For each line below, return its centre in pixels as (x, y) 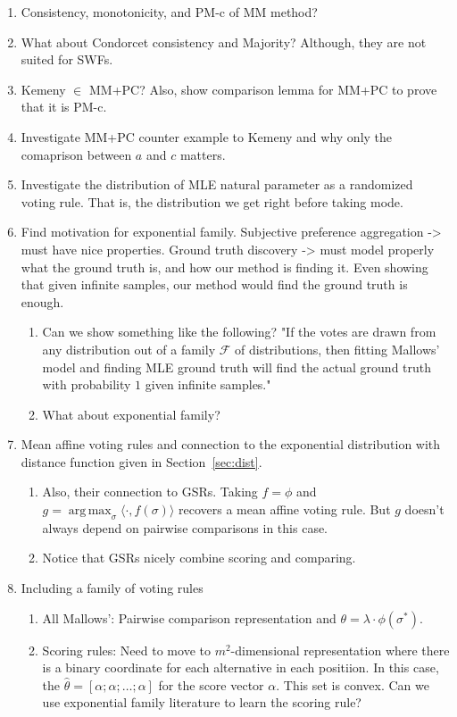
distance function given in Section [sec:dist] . (141, 461)
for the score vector (211, 684)
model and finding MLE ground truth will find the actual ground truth (237, 367)
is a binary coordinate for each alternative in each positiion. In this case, (241, 667)
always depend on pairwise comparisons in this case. (185, 527)
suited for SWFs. (67, 59)
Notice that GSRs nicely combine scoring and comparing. (199, 558)
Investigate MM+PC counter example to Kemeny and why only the (207, 136)
